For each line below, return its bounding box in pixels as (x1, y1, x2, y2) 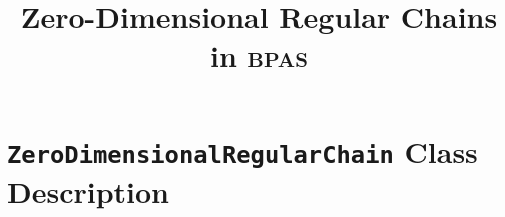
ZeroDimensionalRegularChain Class (7, 130, 478, 171)
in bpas (210, 35, 308, 76)
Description (7, 170, 170, 211)
